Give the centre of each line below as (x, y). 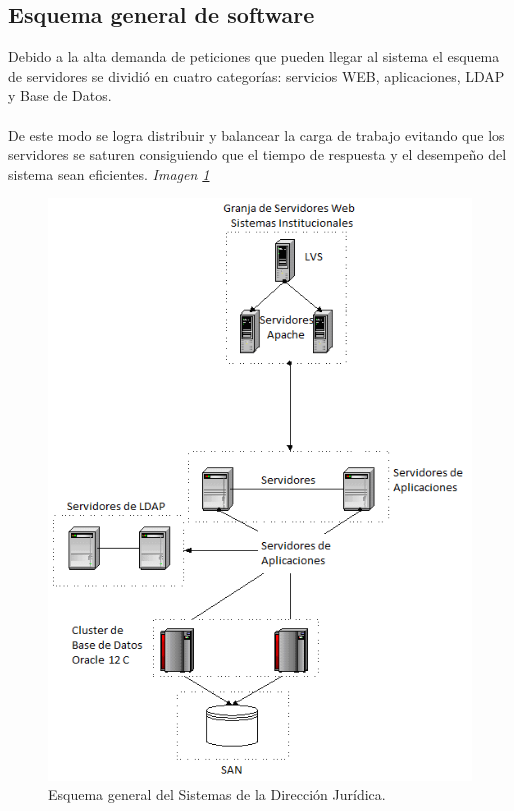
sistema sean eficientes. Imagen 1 (109, 173)
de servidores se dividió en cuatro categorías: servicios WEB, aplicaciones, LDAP (256, 75)
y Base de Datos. (60, 95)
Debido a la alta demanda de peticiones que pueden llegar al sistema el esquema (254, 56)
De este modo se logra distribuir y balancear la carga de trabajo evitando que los (256, 134)
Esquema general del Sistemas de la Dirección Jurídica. (217, 794)
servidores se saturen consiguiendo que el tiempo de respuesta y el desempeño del (257, 154)
